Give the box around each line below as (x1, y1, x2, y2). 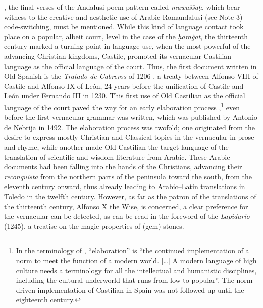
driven (16, 284, 35, 295)
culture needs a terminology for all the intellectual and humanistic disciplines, (16, 265, 257, 275)
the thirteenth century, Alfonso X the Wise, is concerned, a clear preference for (4, 201, 248, 211)
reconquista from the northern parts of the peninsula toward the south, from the (4, 171, 252, 181)
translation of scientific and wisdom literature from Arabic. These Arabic (4, 151, 230, 162)
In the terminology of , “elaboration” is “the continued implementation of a (16, 245, 249, 256)
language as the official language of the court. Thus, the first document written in (4, 60, 257, 71)
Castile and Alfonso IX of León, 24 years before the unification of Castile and (4, 80, 244, 91)
